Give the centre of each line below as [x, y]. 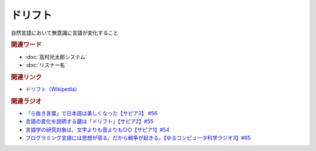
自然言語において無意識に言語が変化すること [65, 33]
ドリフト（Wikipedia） [53, 89]
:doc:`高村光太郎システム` [56, 57]
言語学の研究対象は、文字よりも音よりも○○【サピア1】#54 [97, 129]
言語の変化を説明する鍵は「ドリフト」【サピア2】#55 [90, 121]
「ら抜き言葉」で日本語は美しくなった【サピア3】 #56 [92, 114]
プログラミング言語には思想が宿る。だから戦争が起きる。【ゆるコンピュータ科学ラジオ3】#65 [138, 138]
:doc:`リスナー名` [46, 65]
